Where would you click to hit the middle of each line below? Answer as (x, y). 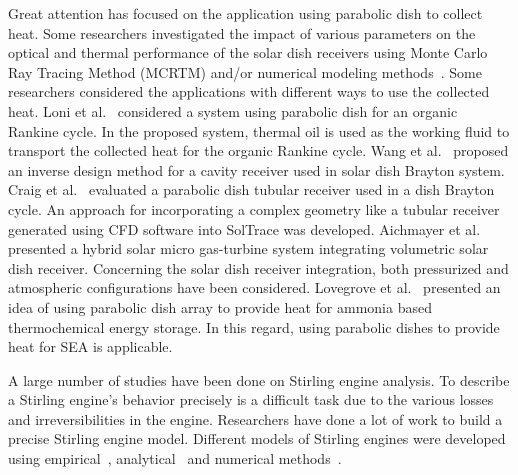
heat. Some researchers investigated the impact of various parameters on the (242, 32)
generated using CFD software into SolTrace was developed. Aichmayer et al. (244, 228)
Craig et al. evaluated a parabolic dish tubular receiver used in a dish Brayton (251, 189)
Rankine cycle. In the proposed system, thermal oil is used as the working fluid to (259, 130)
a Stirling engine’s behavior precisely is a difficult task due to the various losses (251, 399)
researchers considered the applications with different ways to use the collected (249, 91)
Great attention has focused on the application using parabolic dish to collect (245, 13)
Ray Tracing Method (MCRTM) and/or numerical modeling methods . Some (245, 71)
